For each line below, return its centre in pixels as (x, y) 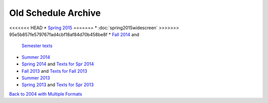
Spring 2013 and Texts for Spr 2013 (58, 85)
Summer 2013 (36, 78)
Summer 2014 (36, 57)
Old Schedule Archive (55, 13)
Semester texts (37, 46)
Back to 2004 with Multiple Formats (46, 94)
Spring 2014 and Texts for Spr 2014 (58, 64)
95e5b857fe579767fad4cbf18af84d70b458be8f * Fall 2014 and (74, 34)
